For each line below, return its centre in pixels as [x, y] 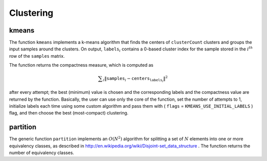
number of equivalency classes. [42, 153]
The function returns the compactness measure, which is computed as [81, 65]
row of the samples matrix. [37, 56]
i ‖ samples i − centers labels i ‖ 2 [135, 79]
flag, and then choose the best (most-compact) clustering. [69, 113]
